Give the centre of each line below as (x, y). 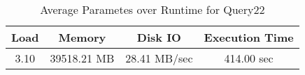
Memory (82, 37)
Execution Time (249, 37)
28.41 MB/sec (159, 58)
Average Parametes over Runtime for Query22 (152, 9)
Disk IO (159, 37)
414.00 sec (249, 58)
